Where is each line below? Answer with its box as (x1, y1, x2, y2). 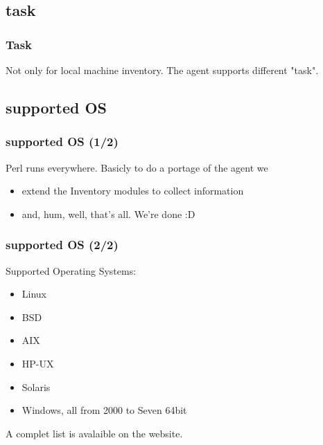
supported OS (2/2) (6, 236, 119, 253)
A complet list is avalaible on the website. (6, 426, 183, 440)
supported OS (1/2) (6, 133, 119, 150)
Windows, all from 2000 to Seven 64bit (21, 403, 187, 417)
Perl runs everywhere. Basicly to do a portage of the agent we (6, 160, 268, 174)
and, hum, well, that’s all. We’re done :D (21, 206, 195, 221)
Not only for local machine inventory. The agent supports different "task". (6, 63, 319, 77)
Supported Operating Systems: (6, 263, 137, 278)
